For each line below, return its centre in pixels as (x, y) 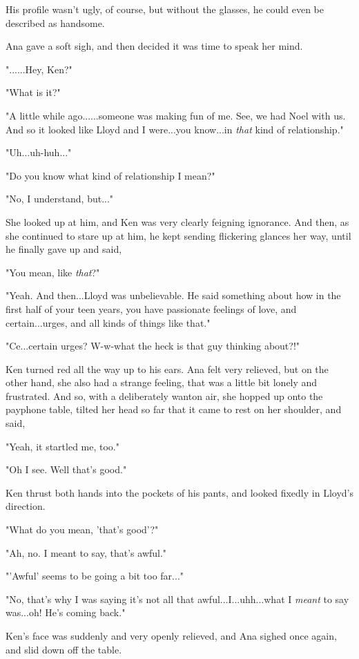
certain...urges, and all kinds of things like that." (108, 322)
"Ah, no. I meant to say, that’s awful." (86, 552)
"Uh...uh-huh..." (39, 152)
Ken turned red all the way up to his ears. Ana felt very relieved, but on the (167, 369)
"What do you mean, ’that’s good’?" (82, 529)
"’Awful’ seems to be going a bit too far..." (95, 576)
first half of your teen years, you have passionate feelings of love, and (151, 308)
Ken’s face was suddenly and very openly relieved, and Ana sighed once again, (171, 636)
